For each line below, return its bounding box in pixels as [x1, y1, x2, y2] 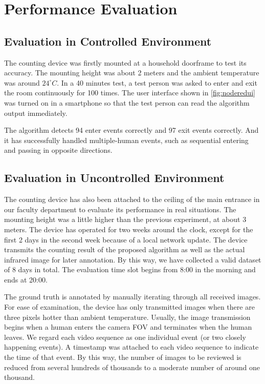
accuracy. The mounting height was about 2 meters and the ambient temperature [4, 67, 259, 78]
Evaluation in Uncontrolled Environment [4, 170, 225, 186]
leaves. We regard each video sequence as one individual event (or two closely [4, 331, 246, 342]
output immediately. [4, 107, 68, 118]
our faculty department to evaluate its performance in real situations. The [4, 204, 236, 214]
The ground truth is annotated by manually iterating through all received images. [4, 291, 261, 302]
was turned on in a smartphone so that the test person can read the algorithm [4, 97, 250, 108]
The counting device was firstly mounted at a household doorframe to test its [4, 57, 247, 68]
